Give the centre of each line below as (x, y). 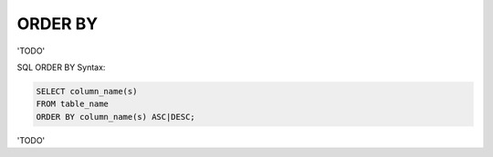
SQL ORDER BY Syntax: (61, 67)
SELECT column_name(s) (87, 91)
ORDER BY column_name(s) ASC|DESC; (115, 117)
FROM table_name (73, 104)
